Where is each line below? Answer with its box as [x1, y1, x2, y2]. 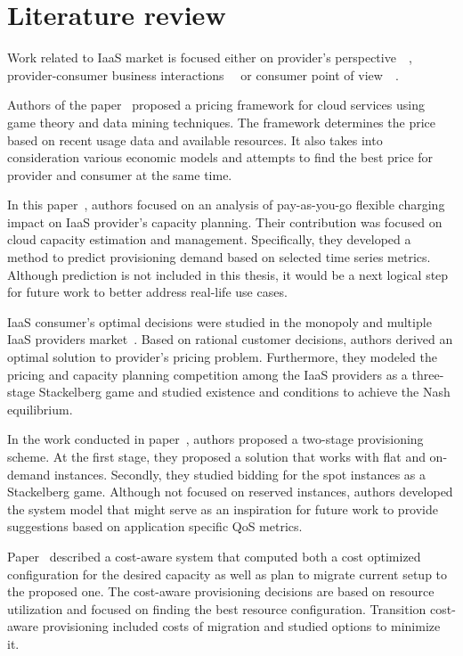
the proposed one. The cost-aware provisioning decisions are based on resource [7, 582, 435, 601]
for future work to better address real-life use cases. [7, 283, 288, 301]
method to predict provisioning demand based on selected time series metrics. [7, 248, 431, 266]
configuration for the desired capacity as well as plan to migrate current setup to [7, 564, 448, 583]
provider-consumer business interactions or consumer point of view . [7, 65, 399, 84]
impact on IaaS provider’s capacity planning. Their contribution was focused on [7, 212, 443, 231]
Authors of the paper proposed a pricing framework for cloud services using [7, 95, 425, 114]
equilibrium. [7, 399, 73, 418]
